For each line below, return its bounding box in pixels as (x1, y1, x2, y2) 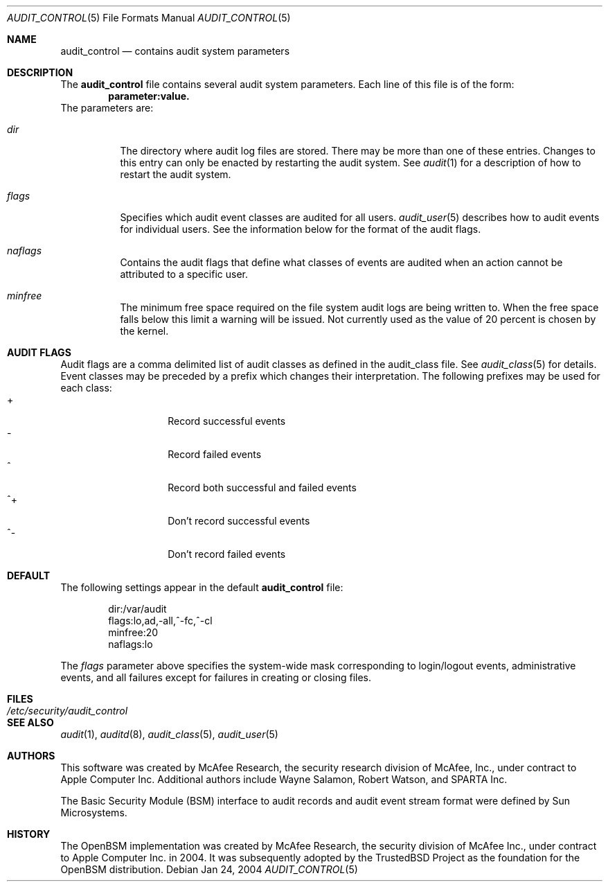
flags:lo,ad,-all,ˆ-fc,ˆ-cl (108, 615, 213, 626)
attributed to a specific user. (120, 268, 249, 280)
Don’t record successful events (168, 515, 310, 527)
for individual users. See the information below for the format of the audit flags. (120, 223, 481, 235)
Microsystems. (60, 807, 127, 818)
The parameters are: (60, 102, 154, 114)
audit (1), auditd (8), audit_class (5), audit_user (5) (60, 728, 278, 740)
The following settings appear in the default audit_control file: (60, 581, 343, 593)
